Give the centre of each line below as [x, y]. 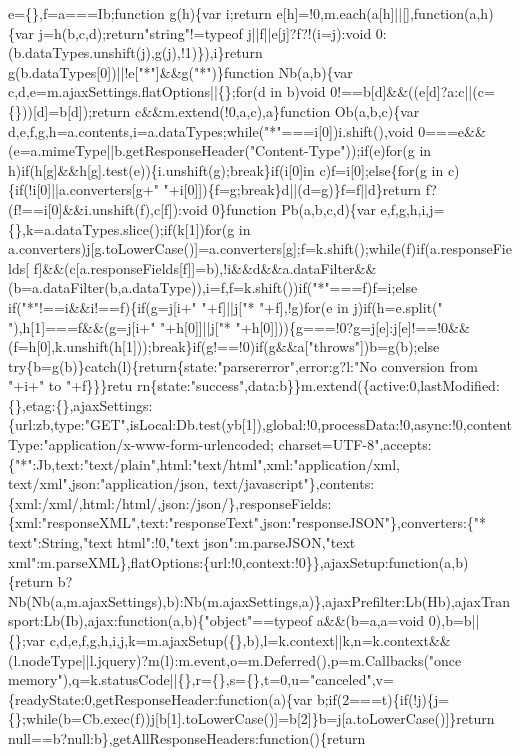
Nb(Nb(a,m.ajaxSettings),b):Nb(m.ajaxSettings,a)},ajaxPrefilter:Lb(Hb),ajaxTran [259, 600]
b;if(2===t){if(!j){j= [383, 698]
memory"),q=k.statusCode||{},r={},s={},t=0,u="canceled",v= [201, 679]
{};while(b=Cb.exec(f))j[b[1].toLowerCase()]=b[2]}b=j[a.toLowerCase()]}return [251, 718]
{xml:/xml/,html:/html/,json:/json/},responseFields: [170, 502]
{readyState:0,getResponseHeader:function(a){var [160, 698]
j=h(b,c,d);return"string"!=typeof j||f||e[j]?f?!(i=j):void [205, 32]
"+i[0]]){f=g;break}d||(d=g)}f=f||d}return [292, 189]
